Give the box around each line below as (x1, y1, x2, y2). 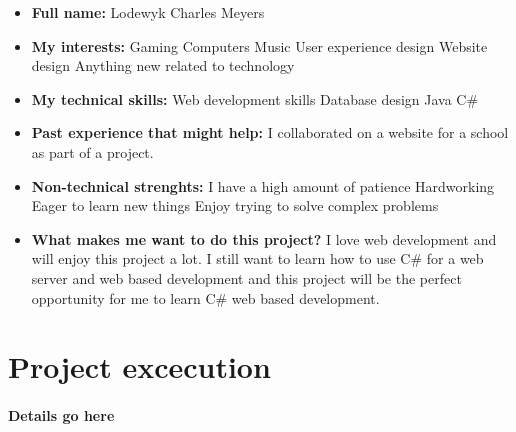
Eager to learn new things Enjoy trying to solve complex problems (31, 195, 439, 216)
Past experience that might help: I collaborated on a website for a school (31, 122, 509, 143)
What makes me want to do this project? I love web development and (31, 228, 497, 249)
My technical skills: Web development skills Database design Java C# (31, 88, 479, 109)
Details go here (8, 405, 115, 426)
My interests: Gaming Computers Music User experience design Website (31, 35, 488, 56)
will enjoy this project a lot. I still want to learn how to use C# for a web (31, 248, 484, 269)
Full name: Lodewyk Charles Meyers (31, 2, 265, 22)
